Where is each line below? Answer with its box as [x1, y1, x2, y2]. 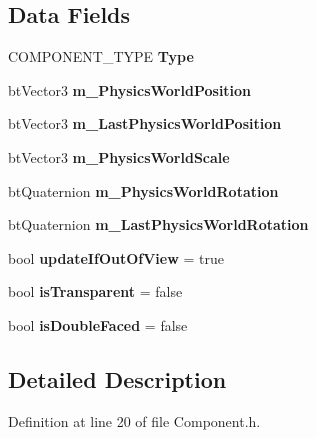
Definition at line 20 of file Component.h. [8, 410, 261, 431]
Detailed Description [8, 363, 227, 394]
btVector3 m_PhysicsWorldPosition [8, 79, 252, 100]
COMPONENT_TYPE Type [8, 46, 194, 67]
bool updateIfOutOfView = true [8, 247, 225, 268]
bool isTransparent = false [8, 281, 183, 302]
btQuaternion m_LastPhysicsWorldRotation [8, 214, 309, 235]
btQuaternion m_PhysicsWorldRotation [8, 180, 279, 201]
